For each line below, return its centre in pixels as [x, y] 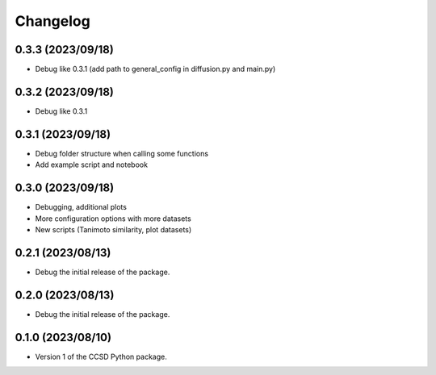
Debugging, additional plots [81, 207]
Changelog [52, 21]
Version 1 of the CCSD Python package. [101, 356]
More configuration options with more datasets [113, 219]
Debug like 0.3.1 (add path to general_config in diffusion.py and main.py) [155, 69]
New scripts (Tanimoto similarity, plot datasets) [113, 229]
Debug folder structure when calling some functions [122, 153]
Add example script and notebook [92, 165]
